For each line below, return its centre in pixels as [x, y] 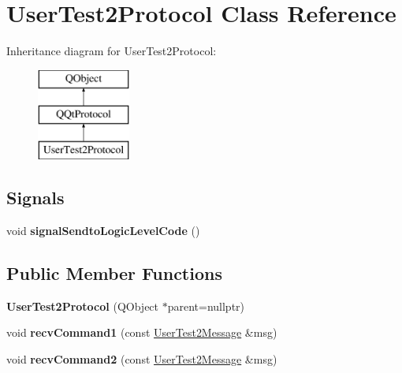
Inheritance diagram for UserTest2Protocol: [112, 51]
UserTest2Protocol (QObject [83, 306]
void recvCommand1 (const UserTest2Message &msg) [142, 332]
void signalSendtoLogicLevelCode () [103, 230]
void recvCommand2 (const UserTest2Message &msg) [142, 358]
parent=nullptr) [206, 306]
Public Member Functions [114, 272]
